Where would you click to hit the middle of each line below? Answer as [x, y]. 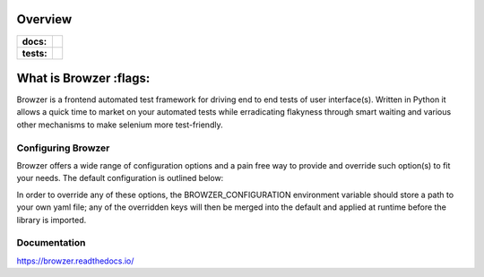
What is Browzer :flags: [83, 78]
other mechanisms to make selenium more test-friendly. [120, 125]
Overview [44, 19]
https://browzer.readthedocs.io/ [75, 261]
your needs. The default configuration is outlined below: [120, 178]
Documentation [51, 243]
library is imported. [52, 220]
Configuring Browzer [63, 148]
